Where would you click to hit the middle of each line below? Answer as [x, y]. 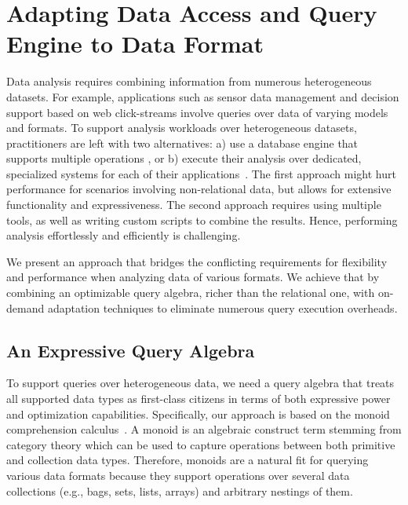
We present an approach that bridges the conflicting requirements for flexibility [197, 261]
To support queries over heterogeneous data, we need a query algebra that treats [200, 383]
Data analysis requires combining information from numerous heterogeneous [189, 81]
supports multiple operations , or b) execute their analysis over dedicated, [184, 158]
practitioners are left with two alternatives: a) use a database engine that [182, 143]
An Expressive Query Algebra [131, 350]
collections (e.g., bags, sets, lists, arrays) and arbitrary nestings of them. [180, 490]
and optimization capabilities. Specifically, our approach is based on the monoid [198, 414]
